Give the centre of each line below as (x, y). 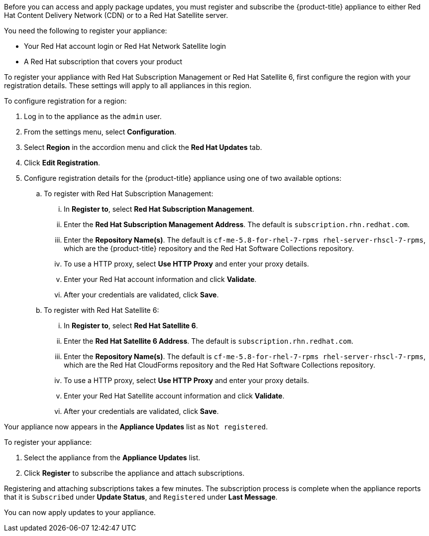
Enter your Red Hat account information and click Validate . (160, 279)
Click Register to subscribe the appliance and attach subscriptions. (134, 473)
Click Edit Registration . (62, 163)
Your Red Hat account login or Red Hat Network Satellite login (125, 46)
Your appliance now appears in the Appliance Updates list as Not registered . (136, 427)
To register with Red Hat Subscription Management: (129, 194)
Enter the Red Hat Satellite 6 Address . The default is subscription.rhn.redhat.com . (209, 341)
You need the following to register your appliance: (86, 31)
